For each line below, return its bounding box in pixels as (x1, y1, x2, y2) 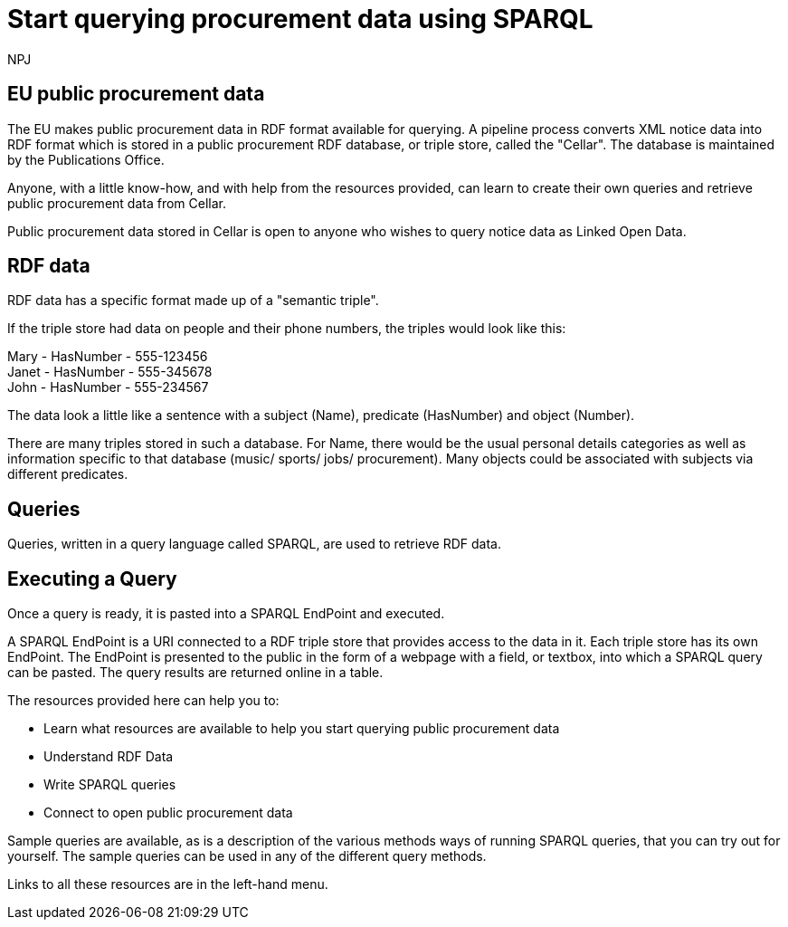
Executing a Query (7, 567, 177, 590)
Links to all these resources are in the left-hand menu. (7, 876, 328, 893)
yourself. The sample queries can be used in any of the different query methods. (7, 848, 487, 865)
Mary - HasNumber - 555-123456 (7, 349, 208, 365)
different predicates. (7, 466, 128, 483)
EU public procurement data (7, 82, 265, 106)
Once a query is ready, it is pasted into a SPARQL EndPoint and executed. (7, 606, 445, 622)
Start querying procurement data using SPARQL (7, 4, 593, 34)
